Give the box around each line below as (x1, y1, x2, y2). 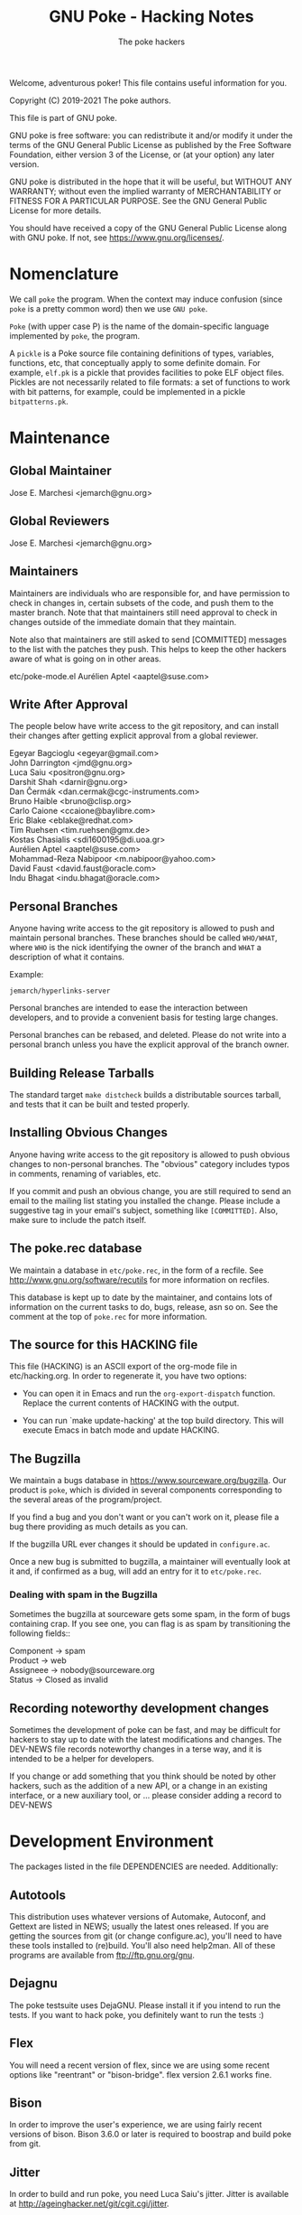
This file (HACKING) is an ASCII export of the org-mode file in (9, 1361, 237, 1372)
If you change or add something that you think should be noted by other (9, 1771, 277, 1781)
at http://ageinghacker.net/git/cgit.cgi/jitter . (9, 2198, 169, 2210)
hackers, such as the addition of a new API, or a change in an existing (9, 1780, 268, 1791)
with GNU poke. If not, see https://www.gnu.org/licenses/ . (9, 232, 225, 243)
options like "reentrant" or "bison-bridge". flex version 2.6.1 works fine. (9, 2069, 272, 2079)
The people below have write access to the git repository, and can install (9, 721, 279, 732)
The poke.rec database (9, 1240, 142, 1257)
